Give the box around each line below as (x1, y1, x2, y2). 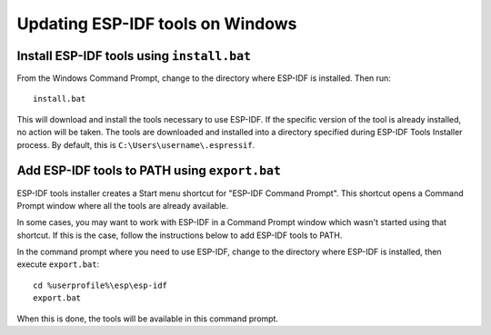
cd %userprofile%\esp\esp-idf (33, 280, 168, 291)
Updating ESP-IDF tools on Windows (16, 14, 297, 34)
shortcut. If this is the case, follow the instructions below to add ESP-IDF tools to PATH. (16, 230, 343, 241)
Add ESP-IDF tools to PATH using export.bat (16, 163, 282, 179)
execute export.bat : (16, 259, 100, 270)
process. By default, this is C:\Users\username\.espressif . (16, 139, 256, 150)
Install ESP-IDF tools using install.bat (16, 48, 252, 64)
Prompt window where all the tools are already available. (16, 200, 229, 211)
